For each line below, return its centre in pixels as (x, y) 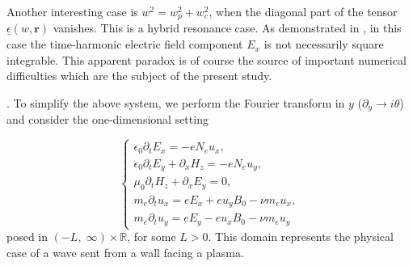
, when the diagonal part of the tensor (303, 11)
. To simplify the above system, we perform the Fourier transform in (176, 102)
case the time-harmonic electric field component (125, 44)
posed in (27, 236)
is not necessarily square (324, 44)
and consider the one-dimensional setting (107, 119)
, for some (152, 236)
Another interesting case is (72, 11)
